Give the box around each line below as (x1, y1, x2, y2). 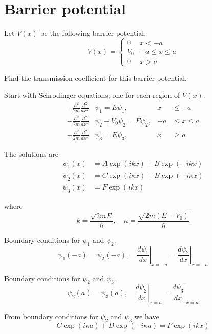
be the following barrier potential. (40, 28, 146, 38)
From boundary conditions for (4, 311, 98, 322)
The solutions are (4, 148, 58, 159)
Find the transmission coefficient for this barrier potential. (4, 72, 187, 83)
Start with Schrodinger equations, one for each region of (4, 90, 180, 100)
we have (134, 311, 159, 322)
